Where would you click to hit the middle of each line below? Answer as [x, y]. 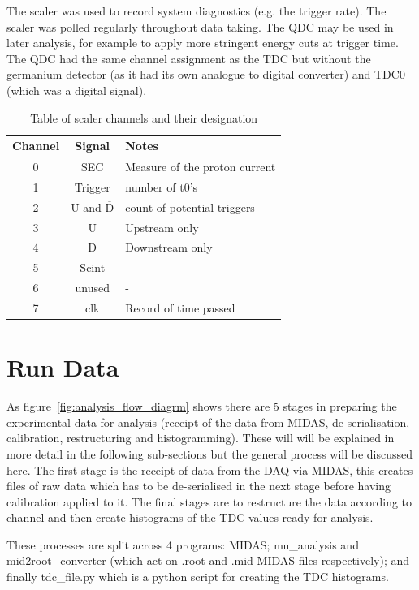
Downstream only [169, 247]
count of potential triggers [190, 207]
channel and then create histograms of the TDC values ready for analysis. [190, 517]
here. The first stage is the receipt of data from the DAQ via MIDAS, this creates [210, 469]
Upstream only [162, 227]
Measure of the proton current [201, 166]
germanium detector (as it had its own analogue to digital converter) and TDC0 [206, 74]
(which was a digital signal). [77, 90]
